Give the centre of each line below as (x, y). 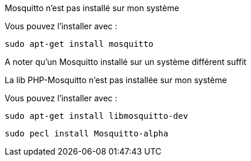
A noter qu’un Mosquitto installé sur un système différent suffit (126, 62)
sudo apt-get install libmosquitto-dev (96, 116)
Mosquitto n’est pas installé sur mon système (92, 8)
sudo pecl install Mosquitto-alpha (87, 133)
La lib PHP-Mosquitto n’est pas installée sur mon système (116, 80)
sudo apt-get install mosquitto (79, 44)
